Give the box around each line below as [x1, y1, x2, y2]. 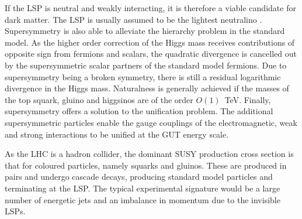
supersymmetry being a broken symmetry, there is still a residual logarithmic [5, 70, 281, 83]
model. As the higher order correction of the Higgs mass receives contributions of [5, 36, 295, 48]
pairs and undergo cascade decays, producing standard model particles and [5, 170, 273, 183]
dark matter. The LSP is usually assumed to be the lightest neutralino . [5, 13, 262, 25]
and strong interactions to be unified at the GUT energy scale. [5, 128, 229, 140]
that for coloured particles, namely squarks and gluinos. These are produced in [5, 159, 287, 171]
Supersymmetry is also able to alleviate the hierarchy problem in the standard [5, 25, 285, 37]
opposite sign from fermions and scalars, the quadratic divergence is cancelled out [5, 47, 297, 60]
